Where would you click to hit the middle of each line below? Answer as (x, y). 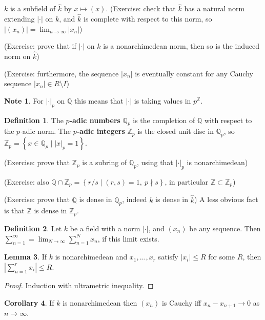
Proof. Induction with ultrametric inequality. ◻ (79, 285)
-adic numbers (95, 120)
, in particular (187, 182)
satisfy (168, 257)
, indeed (135, 199)
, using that (155, 162)
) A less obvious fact (226, 199)
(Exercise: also (27, 182)
